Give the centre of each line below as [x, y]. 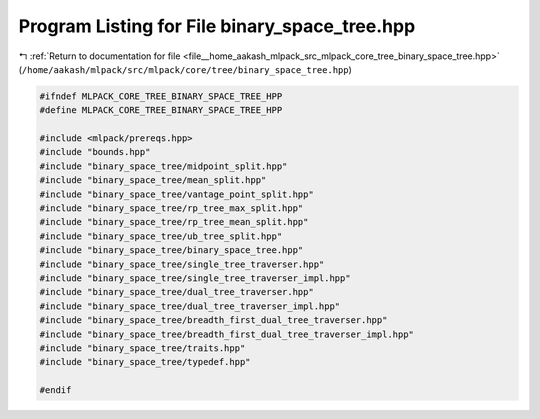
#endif [55, 390]
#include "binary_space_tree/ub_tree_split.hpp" [161, 236]
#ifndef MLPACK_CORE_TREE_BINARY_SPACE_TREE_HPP [161, 96]
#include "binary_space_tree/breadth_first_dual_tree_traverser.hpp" [213, 320]
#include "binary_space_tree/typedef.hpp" [145, 362]
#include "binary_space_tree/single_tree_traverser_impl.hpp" [195, 278]
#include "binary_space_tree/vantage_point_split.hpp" [176, 194]
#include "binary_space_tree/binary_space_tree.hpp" [171, 250]
